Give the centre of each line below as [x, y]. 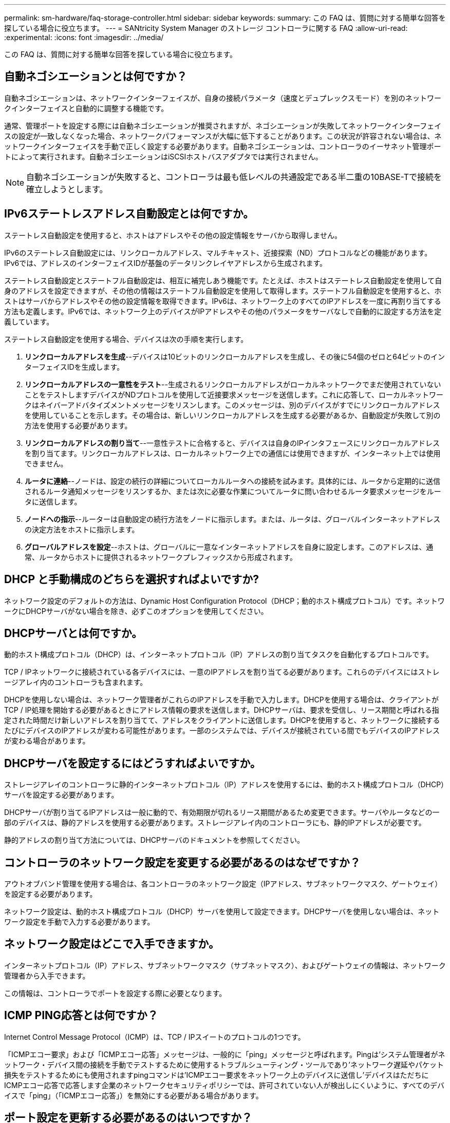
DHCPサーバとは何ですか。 [73, 633]
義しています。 [29, 321]
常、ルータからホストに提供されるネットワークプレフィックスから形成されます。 [161, 557]
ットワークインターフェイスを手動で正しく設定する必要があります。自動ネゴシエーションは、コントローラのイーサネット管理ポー [223, 146]
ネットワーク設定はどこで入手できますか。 [112, 944]
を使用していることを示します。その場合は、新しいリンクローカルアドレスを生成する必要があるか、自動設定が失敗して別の [233, 415]
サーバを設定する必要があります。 [61, 795]
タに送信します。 [53, 501]
